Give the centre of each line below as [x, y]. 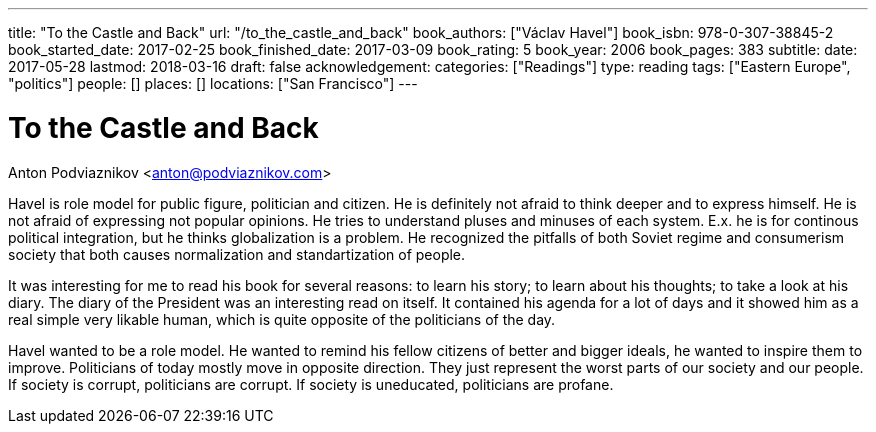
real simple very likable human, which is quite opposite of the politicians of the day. [282, 319]
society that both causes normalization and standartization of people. [237, 254]
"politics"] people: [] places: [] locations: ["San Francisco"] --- [213, 83]
